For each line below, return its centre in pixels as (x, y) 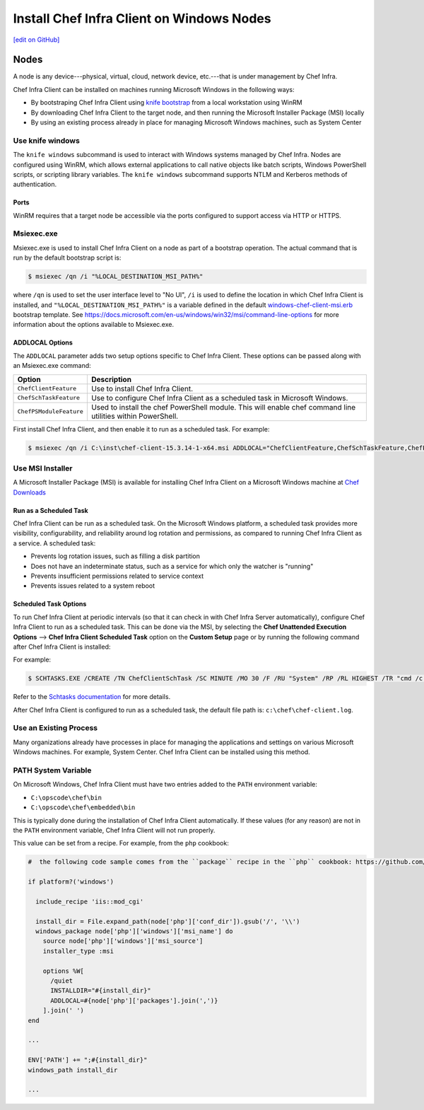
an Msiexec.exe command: (52, 366)
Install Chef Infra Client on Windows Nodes (142, 18)
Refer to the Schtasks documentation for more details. (92, 697)
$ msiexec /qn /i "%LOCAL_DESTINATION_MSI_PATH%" (116, 277)
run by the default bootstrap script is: (67, 258)
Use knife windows (47, 140)
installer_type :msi (78, 951)
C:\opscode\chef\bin (66, 797)
